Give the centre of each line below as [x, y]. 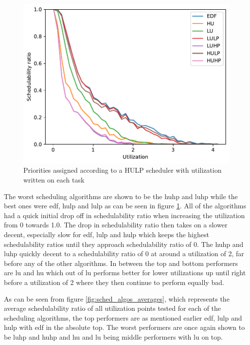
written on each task [54, 180]
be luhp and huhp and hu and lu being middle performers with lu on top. [113, 336]
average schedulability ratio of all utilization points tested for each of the [113, 308]
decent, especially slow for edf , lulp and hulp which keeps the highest [107, 234]
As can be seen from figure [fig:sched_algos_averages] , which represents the [117, 298]
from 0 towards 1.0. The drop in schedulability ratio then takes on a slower [116, 225]
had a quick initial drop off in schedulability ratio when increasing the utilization [125, 215]
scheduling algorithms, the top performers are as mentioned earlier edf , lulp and [123, 317]
